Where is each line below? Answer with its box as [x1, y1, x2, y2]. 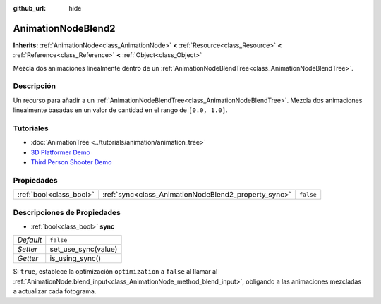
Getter [17, 254, 39, 264]
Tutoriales [13, 123, 49, 133]
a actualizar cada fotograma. [13, 287, 97, 296]
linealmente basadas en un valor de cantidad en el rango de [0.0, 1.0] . [13, 106, 228, 114]
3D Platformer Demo [30, 148, 91, 157]
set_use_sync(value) [49, 244, 118, 254]
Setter [17, 244, 38, 254]
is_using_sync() [49, 254, 102, 264]
